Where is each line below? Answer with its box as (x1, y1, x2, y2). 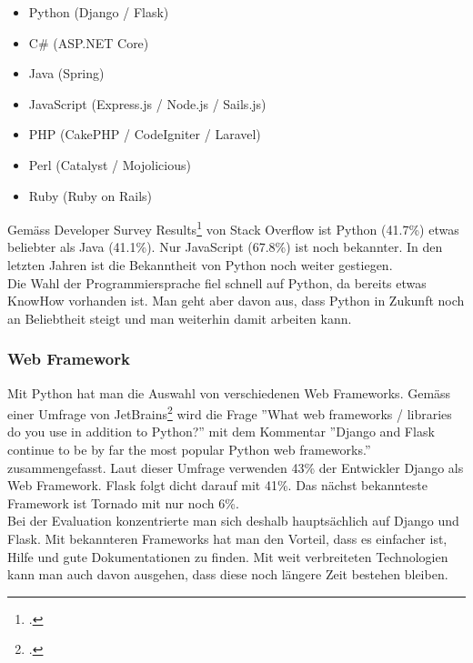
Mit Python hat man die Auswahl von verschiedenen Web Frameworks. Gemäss (7, 383, 451, 402)
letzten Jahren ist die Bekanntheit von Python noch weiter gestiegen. (7, 256, 393, 274)
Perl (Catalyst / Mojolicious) (28, 155, 191, 174)
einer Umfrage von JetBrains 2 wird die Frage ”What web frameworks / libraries (7, 402, 452, 423)
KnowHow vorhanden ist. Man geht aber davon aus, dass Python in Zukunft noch (7, 291, 465, 310)
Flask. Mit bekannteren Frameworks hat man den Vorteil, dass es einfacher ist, (7, 529, 448, 547)
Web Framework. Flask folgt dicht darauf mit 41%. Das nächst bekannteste (7, 476, 428, 495)
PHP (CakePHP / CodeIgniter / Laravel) (28, 125, 261, 144)
